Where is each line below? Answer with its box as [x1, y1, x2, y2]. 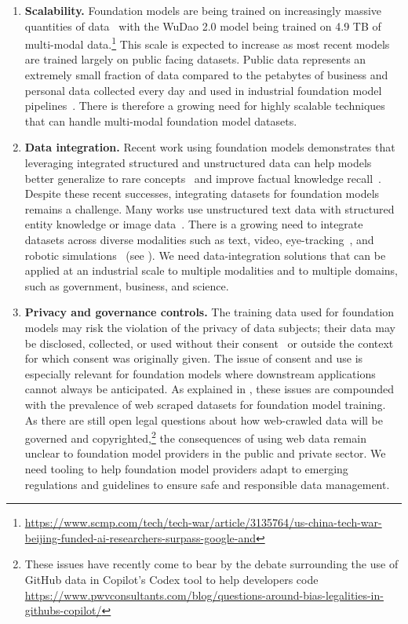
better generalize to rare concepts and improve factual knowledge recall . [24, 170, 381, 186]
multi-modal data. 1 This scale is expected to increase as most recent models [24, 34, 390, 52]
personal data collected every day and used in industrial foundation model [24, 82, 382, 98]
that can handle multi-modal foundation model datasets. [24, 112, 297, 129]
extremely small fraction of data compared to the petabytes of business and [24, 67, 388, 83]
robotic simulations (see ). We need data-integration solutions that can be [24, 246, 386, 263]
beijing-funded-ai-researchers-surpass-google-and [24, 529, 256, 546]
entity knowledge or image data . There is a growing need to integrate [24, 216, 363, 232]
